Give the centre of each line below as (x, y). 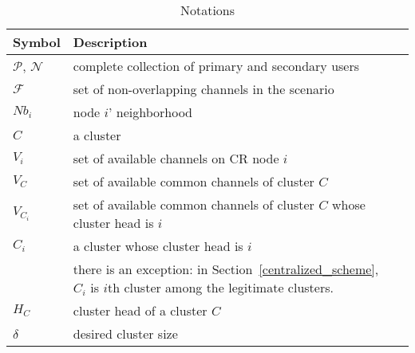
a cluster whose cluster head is (158, 246)
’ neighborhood (150, 112)
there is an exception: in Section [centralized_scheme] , (226, 269)
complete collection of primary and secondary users (216, 66)
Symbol (37, 42)
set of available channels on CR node (176, 158)
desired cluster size (125, 333)
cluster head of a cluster (140, 310)
